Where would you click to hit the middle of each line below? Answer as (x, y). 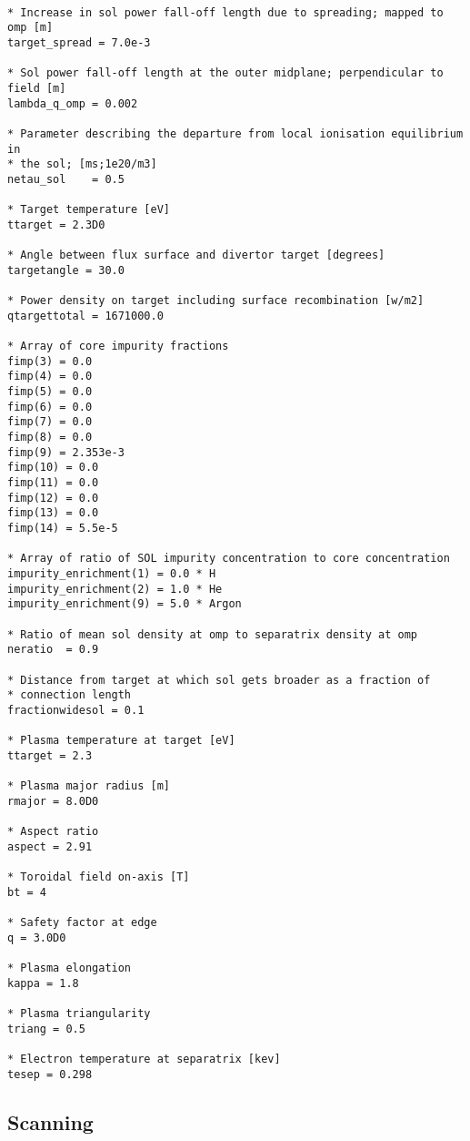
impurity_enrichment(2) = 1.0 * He (115, 589)
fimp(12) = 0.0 (53, 498)
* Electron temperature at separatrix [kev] (144, 1059)
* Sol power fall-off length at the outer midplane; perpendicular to (225, 73)
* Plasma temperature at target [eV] (121, 741)
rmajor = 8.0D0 (53, 801)
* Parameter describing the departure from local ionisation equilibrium (235, 133)
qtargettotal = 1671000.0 (85, 316)
